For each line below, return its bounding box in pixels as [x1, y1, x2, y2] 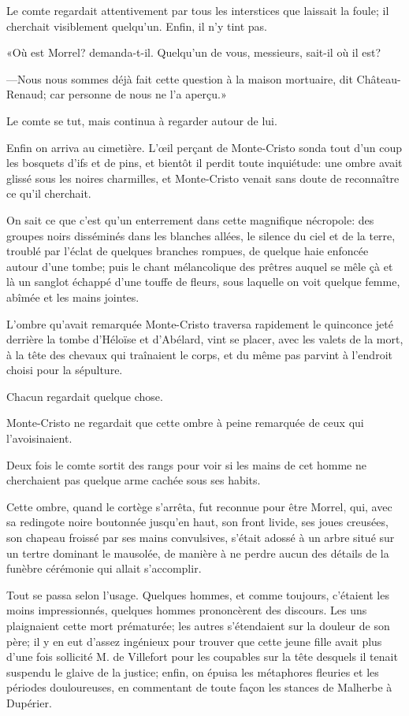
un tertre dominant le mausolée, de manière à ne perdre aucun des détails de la [6, 544, 389, 561]
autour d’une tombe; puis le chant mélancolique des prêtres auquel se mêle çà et [6, 258, 393, 274]
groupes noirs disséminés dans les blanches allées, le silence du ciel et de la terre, [6, 227, 396, 243]
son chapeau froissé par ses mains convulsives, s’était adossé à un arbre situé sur [6, 529, 395, 546]
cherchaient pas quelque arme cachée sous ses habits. [6, 472, 261, 488]
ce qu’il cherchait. [6, 185, 91, 202]
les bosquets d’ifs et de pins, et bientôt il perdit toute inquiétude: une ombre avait [6, 154, 403, 171]
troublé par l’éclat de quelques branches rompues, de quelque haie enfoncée [6, 243, 369, 259]
